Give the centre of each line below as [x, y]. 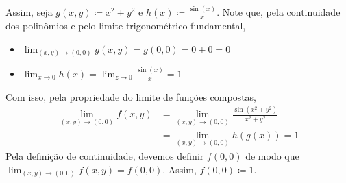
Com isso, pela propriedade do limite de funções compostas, [131, 96]
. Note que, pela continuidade [279, 12]
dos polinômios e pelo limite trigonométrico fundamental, [126, 26]
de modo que [272, 155]
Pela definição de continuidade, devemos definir [105, 155]
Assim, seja [29, 12]
